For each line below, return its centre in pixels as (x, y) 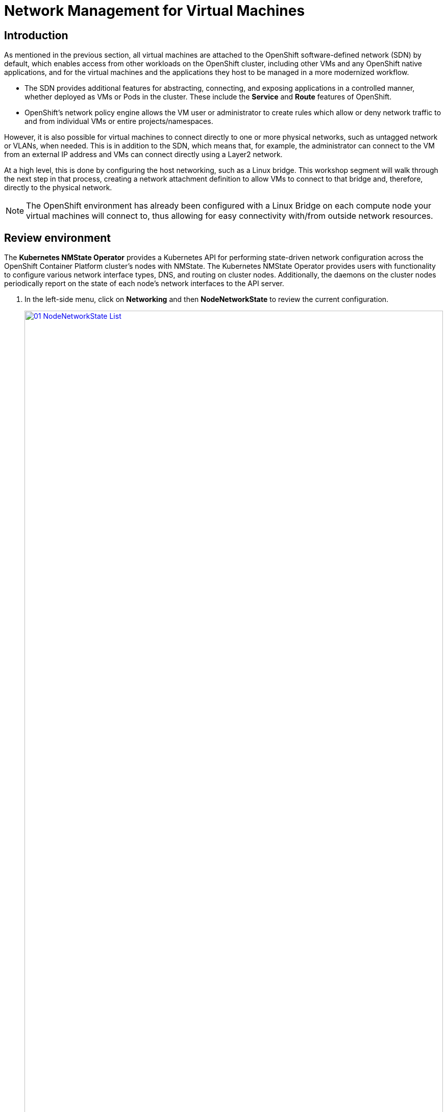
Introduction (36, 35)
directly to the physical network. (58, 188)
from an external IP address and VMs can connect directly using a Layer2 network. (143, 155)
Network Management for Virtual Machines (155, 11)
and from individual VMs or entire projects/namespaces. (119, 121)
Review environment (57, 238)
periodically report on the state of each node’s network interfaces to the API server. (144, 284)
